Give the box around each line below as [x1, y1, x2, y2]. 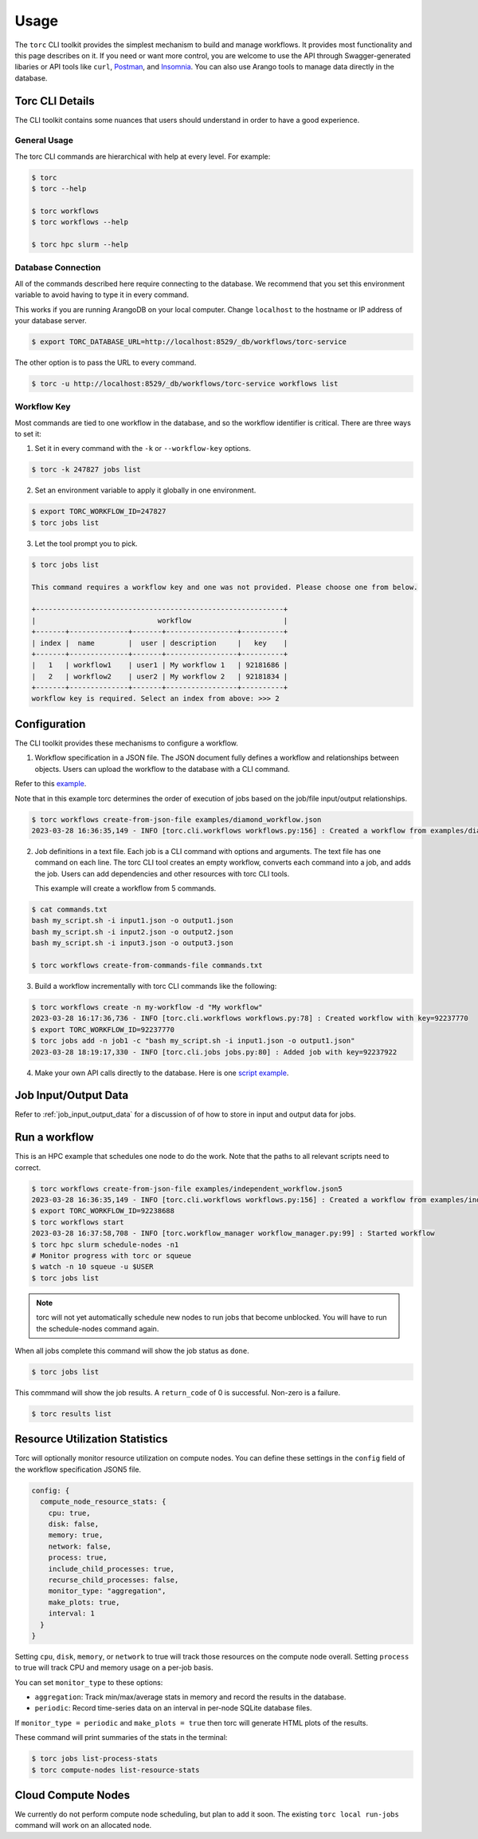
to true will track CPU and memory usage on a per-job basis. [14, 1663, 214, 1672]
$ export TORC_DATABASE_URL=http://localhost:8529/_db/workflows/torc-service [31, 337, 347, 346]
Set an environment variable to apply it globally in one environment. [34, 485, 257, 495]
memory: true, [48, 1531, 104, 1540]
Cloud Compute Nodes [14, 1789, 131, 1801]
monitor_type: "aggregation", [48, 1587, 167, 1596]
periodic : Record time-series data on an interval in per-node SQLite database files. [34, 1703, 312, 1713]
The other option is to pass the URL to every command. [14, 358, 197, 367]
